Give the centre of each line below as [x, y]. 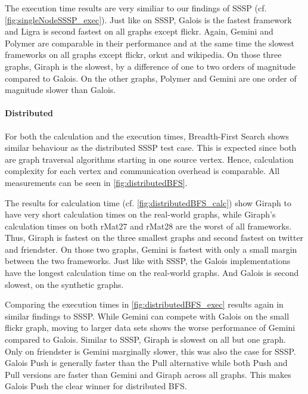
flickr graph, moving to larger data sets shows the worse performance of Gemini [150, 328]
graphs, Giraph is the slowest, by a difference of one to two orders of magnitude [150, 66]
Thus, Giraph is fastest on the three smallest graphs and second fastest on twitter [154, 238]
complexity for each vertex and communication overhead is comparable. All [142, 171]
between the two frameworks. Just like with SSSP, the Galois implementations [148, 261]
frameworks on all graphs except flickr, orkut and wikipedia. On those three [143, 55]
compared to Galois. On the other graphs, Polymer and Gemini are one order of [151, 78]
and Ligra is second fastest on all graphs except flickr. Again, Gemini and [139, 31]
